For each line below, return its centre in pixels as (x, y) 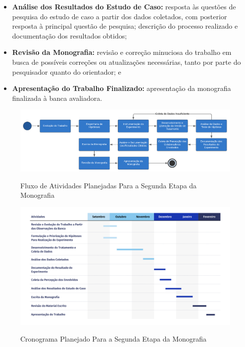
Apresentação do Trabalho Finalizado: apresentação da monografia (122, 88)
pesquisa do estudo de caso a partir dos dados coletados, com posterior (120, 16)
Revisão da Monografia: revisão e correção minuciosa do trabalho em (122, 52)
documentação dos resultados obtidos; (70, 35)
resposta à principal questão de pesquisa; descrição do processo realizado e (125, 26)
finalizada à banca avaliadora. (57, 98)
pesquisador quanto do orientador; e (67, 71)
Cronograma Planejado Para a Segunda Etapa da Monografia (114, 338)
